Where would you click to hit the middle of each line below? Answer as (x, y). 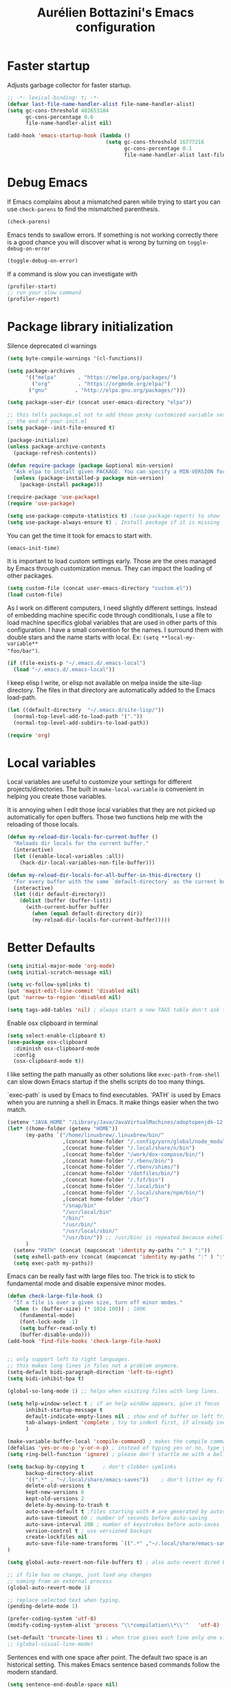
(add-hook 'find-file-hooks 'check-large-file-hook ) (84, 1341)
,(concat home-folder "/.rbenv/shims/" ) (121, 1167)
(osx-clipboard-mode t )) (49, 1062)
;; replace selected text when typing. (64, 1600)
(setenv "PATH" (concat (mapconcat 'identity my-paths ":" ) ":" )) (112, 1250)
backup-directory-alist (59, 1473)
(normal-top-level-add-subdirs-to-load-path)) (81, 723)
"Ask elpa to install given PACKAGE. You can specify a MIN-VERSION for (120, 472)
